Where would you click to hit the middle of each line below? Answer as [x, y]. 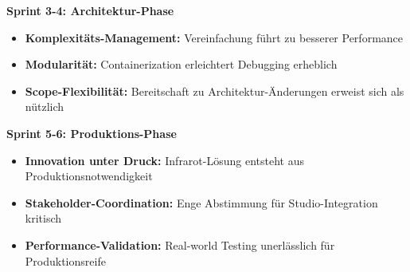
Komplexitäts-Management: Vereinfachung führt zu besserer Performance [214, 37]
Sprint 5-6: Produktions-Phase [92, 133]
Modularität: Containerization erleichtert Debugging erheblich [181, 64]
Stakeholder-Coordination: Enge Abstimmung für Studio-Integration [201, 202]
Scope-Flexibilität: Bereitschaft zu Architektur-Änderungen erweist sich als [215, 91]
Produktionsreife [65, 260]
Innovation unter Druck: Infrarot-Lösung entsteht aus [164, 160]
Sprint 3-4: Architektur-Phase [90, 10]
